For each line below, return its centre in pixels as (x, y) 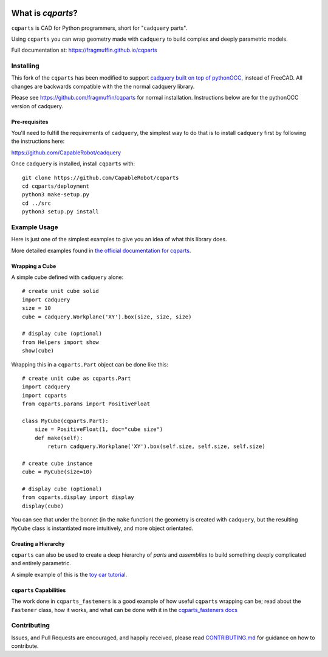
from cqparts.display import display (78, 497)
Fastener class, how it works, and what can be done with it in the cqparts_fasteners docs (125, 610)
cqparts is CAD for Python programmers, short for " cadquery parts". (99, 28)
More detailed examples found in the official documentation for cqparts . (101, 250)
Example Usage (35, 227)
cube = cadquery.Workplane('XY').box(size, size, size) (107, 317)
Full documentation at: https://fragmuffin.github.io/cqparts (84, 50)
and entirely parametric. (41, 563)
